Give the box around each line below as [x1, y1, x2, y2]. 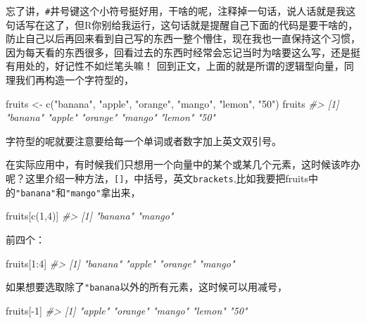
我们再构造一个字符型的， [15, 72, 134, 87]
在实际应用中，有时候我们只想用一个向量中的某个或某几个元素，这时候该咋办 [6, 157, 360, 172]
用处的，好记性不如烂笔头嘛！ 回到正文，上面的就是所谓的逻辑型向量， [15, 58, 344, 73]
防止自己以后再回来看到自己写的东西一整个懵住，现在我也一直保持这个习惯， [6, 31, 360, 46]
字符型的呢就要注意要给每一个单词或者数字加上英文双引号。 [6, 133, 282, 148]
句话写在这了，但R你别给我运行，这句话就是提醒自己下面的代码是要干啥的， [6, 17, 358, 32]
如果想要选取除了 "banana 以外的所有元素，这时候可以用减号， [6, 279, 288, 294]
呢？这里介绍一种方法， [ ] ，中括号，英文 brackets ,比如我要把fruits [6, 171, 308, 185]
